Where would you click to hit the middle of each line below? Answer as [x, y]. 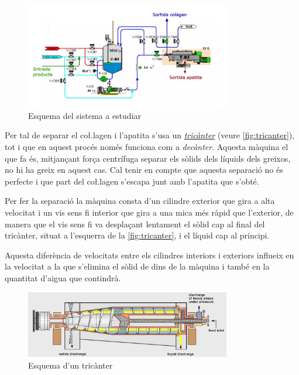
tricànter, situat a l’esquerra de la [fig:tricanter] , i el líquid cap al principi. [137, 235]
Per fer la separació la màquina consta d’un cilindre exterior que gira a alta [140, 201]
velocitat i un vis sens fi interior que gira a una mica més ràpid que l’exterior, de [149, 212]
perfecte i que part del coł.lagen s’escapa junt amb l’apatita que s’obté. [132, 181]
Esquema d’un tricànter [71, 365]
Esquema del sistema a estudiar [85, 115]
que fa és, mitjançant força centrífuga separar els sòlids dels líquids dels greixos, [148, 158]
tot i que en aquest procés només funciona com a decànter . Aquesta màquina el [147, 147]
